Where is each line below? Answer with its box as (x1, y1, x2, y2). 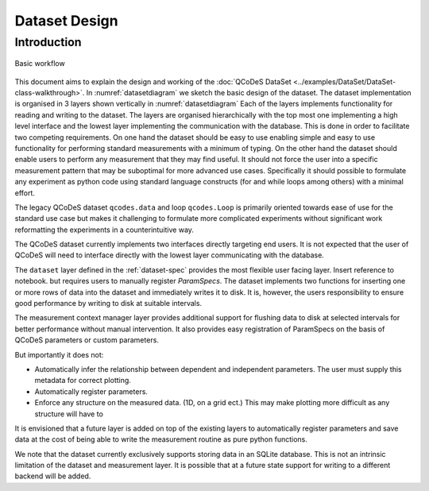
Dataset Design (14, 12, 118, 29)
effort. (14, 188, 36, 198)
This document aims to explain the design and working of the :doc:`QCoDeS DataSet (14, 76, 292, 87)
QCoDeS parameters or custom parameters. (14, 335, 159, 345)
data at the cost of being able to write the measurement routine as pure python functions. (14, 435, 307, 444)
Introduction (14, 35, 82, 49)
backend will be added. (14, 471, 91, 481)
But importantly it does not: (14, 350, 104, 359)
